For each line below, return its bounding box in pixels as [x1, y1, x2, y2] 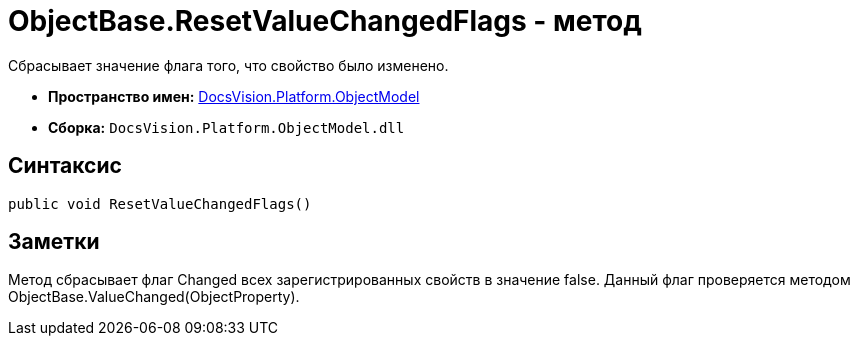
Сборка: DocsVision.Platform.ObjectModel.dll [48, 118, 405, 136]
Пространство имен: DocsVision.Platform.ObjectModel [48, 87, 420, 105]
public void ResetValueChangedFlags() [8, 195, 312, 212]
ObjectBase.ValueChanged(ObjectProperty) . [8, 288, 300, 306]
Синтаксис [8, 153, 122, 179]
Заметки [8, 229, 100, 255]
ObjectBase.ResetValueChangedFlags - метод [8, 4, 642, 38]
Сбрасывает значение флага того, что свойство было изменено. [8, 56, 449, 74]
